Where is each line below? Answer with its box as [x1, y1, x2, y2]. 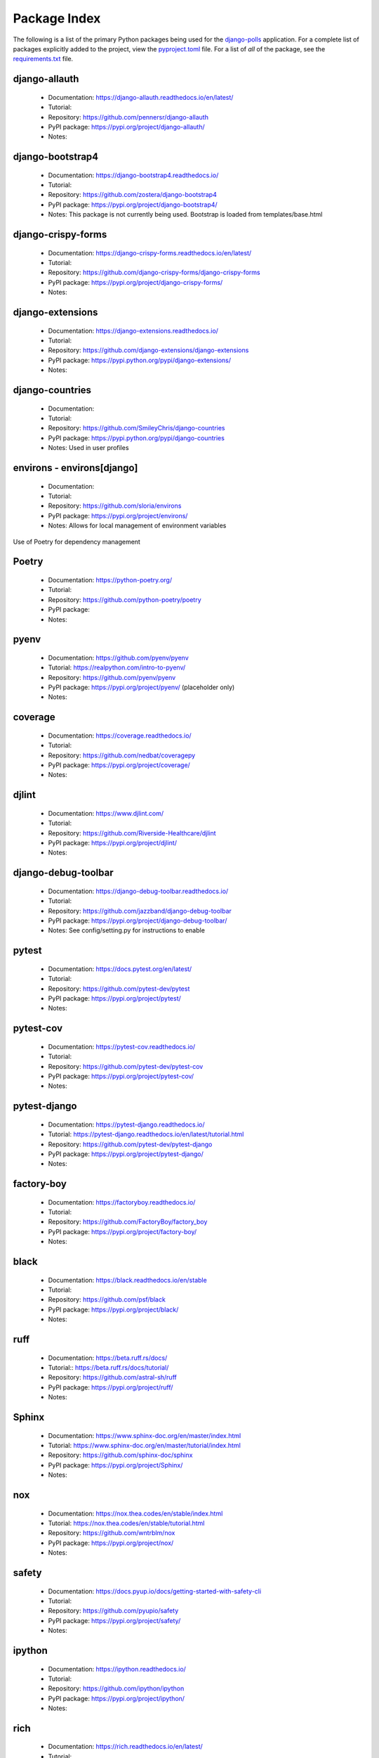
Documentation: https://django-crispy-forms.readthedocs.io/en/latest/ [48, 248, 252, 257]
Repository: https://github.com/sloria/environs [48, 501, 182, 510]
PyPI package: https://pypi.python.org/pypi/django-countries [48, 433, 225, 442]
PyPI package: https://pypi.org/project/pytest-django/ [48, 1150, 204, 1158]
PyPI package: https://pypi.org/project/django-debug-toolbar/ [48, 916, 227, 925]
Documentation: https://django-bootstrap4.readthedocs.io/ [48, 171, 219, 179]
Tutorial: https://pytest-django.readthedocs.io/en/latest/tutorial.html [48, 1130, 244, 1138]
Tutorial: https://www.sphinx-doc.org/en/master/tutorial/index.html [48, 1441, 241, 1449]
